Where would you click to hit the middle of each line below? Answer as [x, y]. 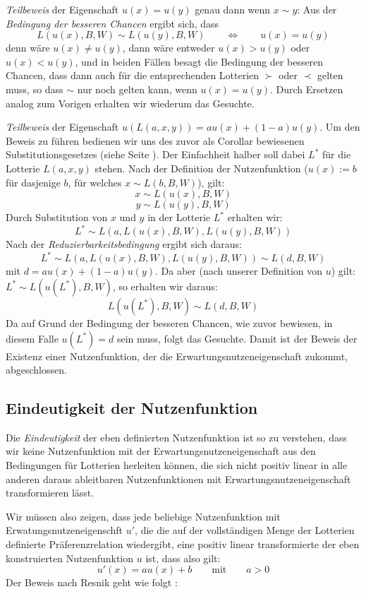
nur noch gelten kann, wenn [137, 89]
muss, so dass [35, 89]
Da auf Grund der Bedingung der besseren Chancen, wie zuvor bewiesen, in [169, 322]
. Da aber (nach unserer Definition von [239, 271]
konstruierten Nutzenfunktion [70, 558]
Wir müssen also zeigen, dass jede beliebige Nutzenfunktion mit [143, 516]
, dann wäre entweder [169, 48]
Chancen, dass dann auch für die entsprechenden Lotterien [133, 75]
